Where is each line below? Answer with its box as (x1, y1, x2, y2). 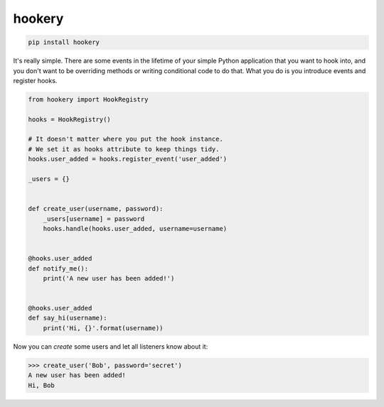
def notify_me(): (28, 264, 89, 273)
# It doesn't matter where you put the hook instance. (28, 135, 223, 143)
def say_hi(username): (28, 314, 107, 322)
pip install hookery (28, 38, 100, 46)
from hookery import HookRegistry (28, 95, 149, 103)
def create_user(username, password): (28, 205, 164, 213)
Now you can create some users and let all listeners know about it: (13, 342, 208, 351)
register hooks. (13, 76, 58, 85)
